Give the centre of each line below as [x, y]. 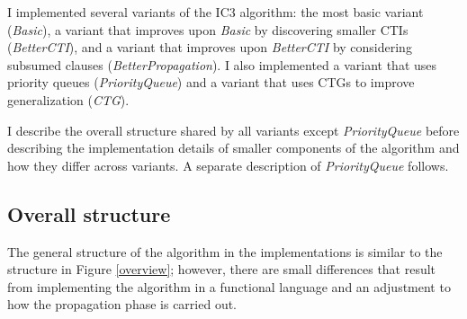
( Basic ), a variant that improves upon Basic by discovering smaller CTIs [208, 29]
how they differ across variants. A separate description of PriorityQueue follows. [228, 165]
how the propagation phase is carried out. [122, 304]
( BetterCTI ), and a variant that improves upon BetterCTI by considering [210, 47]
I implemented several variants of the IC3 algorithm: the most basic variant [216, 12]
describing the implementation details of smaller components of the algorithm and [233, 148]
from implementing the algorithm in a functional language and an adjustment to [229, 286]
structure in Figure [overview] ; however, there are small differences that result [222, 269]
